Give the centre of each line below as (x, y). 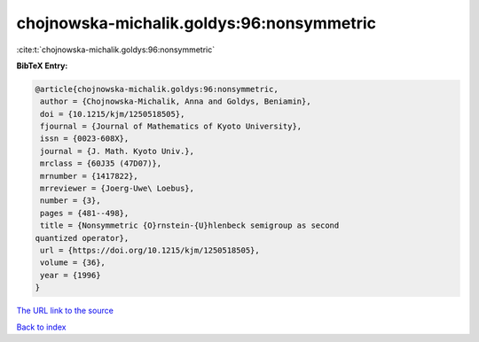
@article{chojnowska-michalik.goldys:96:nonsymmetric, (157, 89)
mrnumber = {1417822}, (90, 176)
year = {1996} (71, 275)
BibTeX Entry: (42, 66)
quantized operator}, (82, 238)
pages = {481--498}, (85, 213)
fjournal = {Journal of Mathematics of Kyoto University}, (171, 127)
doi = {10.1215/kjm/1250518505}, (113, 114)
